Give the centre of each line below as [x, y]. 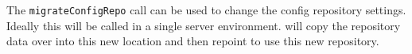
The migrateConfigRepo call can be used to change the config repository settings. [206, 10]
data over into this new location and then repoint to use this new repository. [193, 41]
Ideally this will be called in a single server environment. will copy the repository [204, 25]
